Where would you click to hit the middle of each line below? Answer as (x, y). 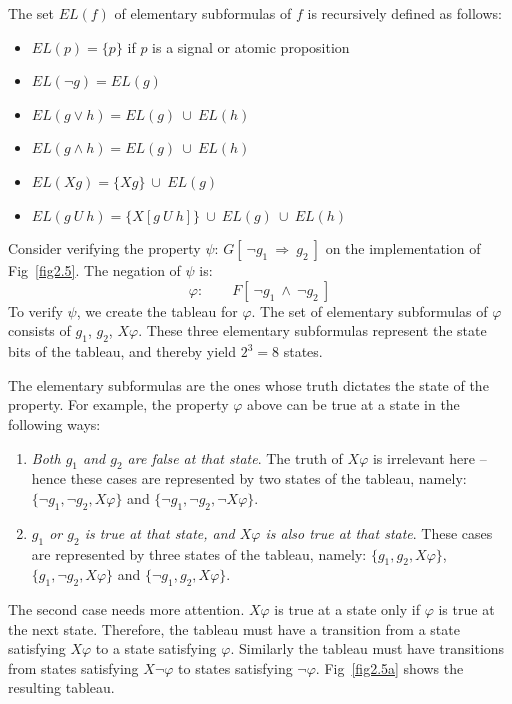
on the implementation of (403, 248)
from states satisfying (73, 667)
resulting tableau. (61, 687)
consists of (39, 330)
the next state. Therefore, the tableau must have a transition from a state (234, 628)
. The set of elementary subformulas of (369, 310)
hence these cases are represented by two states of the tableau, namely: (249, 478)
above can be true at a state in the (353, 404)
